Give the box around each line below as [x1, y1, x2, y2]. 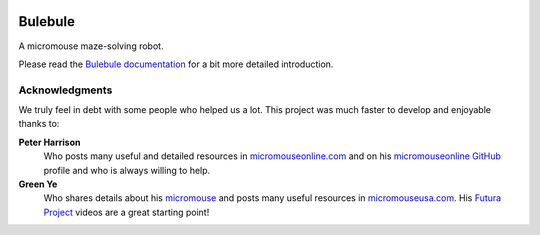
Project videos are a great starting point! [43, 206, 210, 218]
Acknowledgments [18, 83, 113, 97]
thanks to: [18, 118, 60, 130]
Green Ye [18, 178, 58, 190]
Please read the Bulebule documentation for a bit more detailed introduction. [18, 58, 334, 70]
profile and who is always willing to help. [43, 164, 211, 176]
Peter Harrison [18, 136, 81, 148]
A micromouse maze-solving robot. [18, 40, 164, 52]
